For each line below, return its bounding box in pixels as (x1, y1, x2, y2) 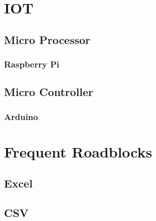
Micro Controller (4, 84, 93, 99)
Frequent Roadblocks (4, 141, 152, 161)
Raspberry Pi (4, 58, 59, 70)
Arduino (4, 110, 38, 122)
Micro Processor (4, 31, 90, 47)
